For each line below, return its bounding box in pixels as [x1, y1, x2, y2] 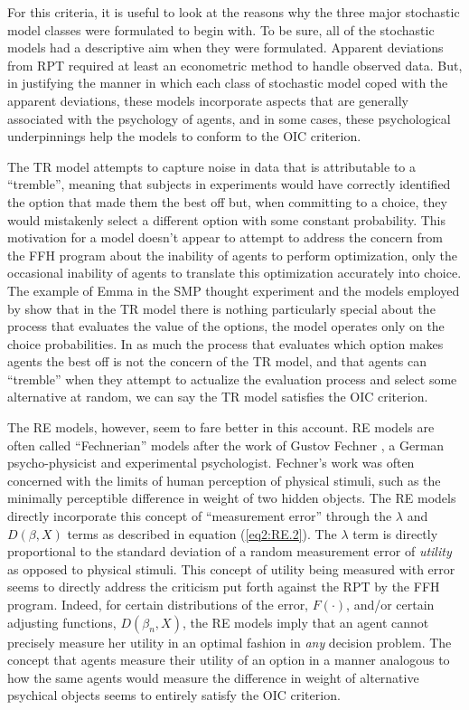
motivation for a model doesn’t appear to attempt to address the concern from [7, 228, 443, 247]
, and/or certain [346, 595, 435, 613]
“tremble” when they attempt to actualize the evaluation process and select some [7, 369, 457, 388]
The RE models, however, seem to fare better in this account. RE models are [7, 418, 435, 437]
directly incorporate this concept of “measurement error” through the [7, 506, 392, 525]
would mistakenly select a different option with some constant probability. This [7, 210, 446, 229]
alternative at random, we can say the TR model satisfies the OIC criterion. [7, 387, 428, 406]
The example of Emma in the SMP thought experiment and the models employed [7, 280, 460, 299]
